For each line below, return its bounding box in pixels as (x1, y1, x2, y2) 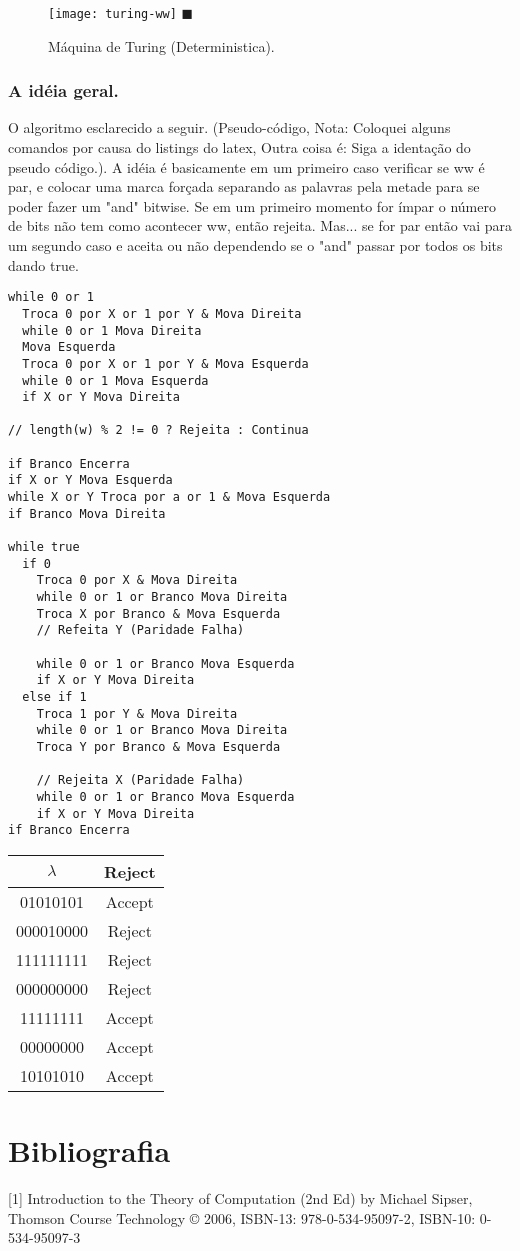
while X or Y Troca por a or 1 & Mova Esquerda (8, 490, 331, 505)
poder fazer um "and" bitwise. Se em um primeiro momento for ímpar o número (8, 195, 496, 216)
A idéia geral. (8, 78, 119, 103)
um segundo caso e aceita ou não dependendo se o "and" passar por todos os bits (8, 235, 503, 256)
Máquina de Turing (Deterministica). (48, 35, 275, 56)
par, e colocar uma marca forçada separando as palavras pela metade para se (8, 176, 480, 197)
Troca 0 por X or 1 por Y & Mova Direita (22, 306, 302, 321)
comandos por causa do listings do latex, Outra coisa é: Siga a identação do (8, 137, 471, 158)
